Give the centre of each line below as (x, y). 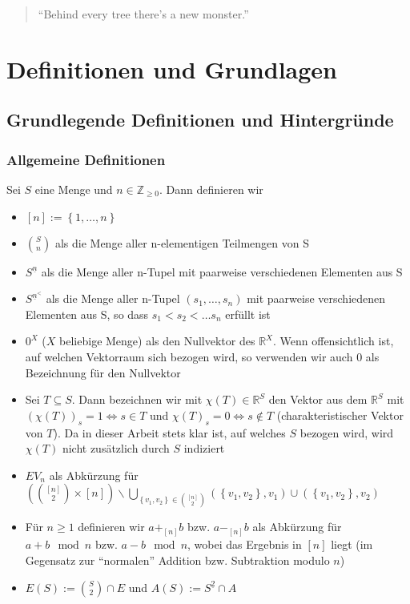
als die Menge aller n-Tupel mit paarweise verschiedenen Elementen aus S (222, 271)
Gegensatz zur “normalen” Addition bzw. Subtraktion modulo (177, 560)
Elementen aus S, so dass (87, 314)
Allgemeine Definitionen (86, 159)
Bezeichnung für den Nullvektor (103, 372)
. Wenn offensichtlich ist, (334, 341)
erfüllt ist (248, 314)
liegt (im (352, 544)
